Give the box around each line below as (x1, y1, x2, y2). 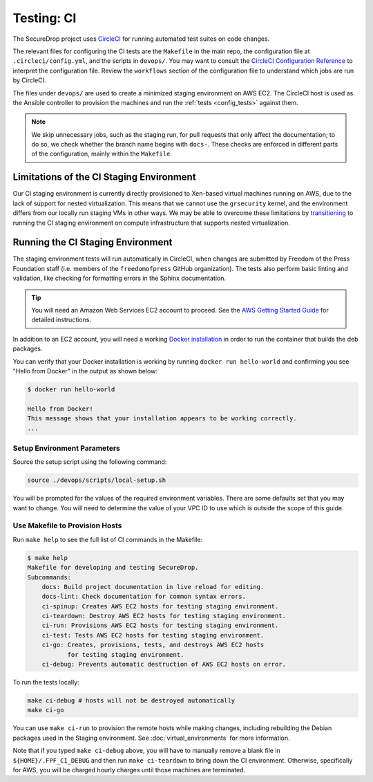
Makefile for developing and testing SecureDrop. (27, 564, 199, 572)
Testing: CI (12, 10, 77, 26)
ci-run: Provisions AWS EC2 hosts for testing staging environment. (41, 622, 279, 629)
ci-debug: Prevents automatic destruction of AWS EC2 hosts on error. (41, 660, 287, 669)
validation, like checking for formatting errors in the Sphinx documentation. (12, 274, 226, 283)
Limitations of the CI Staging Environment (12, 171, 196, 183)
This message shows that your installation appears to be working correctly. (27, 415, 297, 422)
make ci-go (27, 706, 64, 714)
